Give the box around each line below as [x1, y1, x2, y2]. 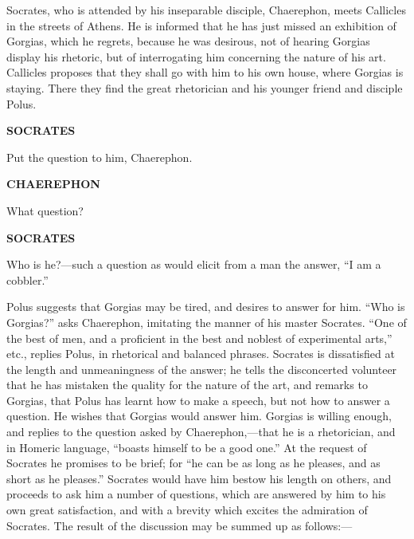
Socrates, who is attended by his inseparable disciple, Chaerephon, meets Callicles [6, 2, 406, 18]
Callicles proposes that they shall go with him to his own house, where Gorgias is [6, 64, 404, 81]
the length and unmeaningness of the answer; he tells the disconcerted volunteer [6, 360, 397, 377]
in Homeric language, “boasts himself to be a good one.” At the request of [6, 439, 367, 455]
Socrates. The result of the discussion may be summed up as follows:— [6, 517, 353, 533]
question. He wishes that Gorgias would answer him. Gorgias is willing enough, [6, 407, 392, 424]
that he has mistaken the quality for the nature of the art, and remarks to [6, 376, 368, 393]
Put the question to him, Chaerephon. [6, 148, 193, 165]
